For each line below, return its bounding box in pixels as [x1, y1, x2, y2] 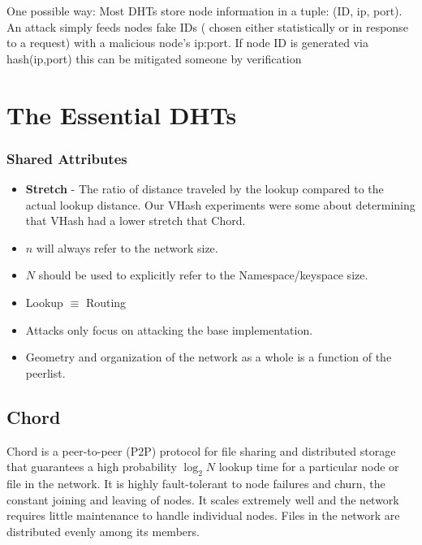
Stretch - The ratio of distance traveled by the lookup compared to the [25, 180, 384, 197]
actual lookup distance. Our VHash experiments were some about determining [25, 196, 416, 213]
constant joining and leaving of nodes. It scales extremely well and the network [6, 491, 399, 508]
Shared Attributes [6, 148, 127, 168]
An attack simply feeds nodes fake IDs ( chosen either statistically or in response [6, 18, 408, 35]
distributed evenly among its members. [6, 522, 200, 539]
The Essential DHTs [6, 97, 237, 131]
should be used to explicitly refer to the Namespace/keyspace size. [38, 266, 368, 283]
